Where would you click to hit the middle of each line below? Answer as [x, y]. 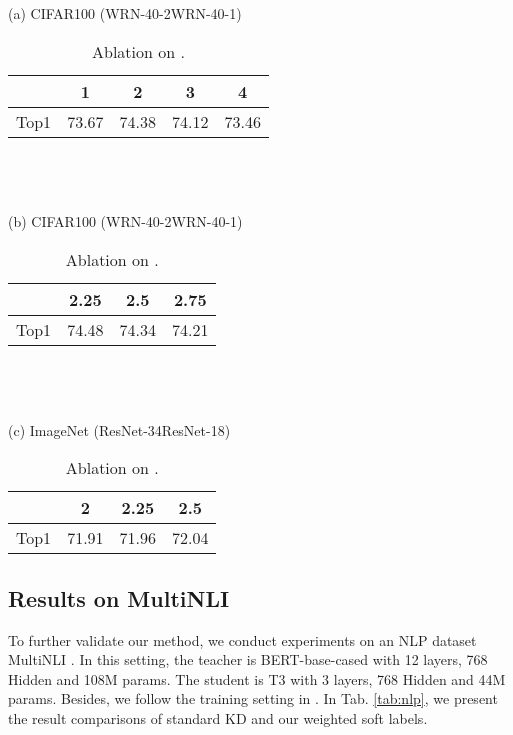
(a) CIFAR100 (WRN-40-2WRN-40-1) [125, 13]
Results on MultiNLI [119, 597]
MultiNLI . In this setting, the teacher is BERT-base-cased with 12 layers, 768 [248, 659]
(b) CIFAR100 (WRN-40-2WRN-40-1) [125, 221]
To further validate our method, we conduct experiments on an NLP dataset [242, 639]
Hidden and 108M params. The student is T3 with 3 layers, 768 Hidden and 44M [257, 678]
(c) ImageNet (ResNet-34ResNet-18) [119, 429]
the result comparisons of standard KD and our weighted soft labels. [218, 717]
